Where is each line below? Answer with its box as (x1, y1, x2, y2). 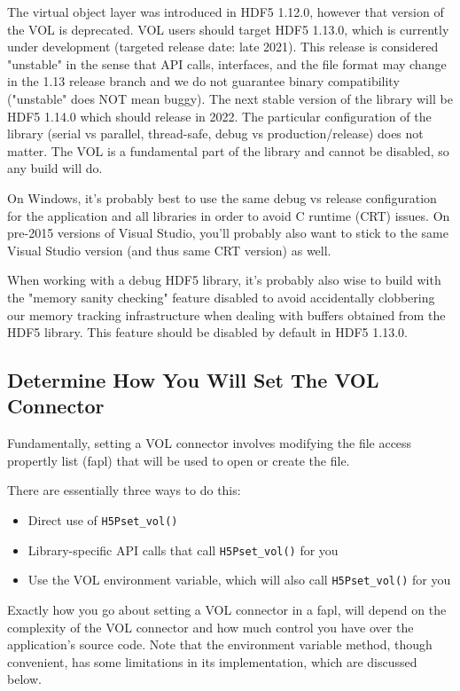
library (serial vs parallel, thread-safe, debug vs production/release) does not (7, 124, 424, 143)
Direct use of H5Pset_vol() (27, 511, 178, 530)
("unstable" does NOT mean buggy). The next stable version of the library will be (7, 89, 453, 107)
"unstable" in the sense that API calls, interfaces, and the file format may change (7, 54, 447, 73)
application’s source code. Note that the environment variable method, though (7, 635, 433, 654)
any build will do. (7, 159, 103, 177)
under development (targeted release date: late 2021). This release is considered (7, 37, 439, 56)
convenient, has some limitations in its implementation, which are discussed (7, 652, 417, 671)
